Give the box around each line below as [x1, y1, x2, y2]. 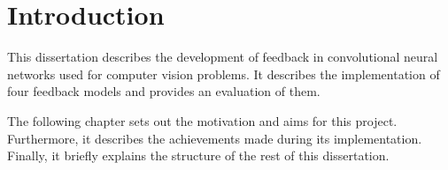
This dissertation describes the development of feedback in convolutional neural [7, 48, 438, 66]
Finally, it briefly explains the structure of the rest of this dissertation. [7, 146, 390, 165]
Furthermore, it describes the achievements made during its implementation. [7, 129, 422, 147]
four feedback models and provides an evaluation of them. [7, 82, 321, 100]
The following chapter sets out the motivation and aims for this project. [7, 111, 398, 129]
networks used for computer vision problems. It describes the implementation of [7, 64, 440, 83]
